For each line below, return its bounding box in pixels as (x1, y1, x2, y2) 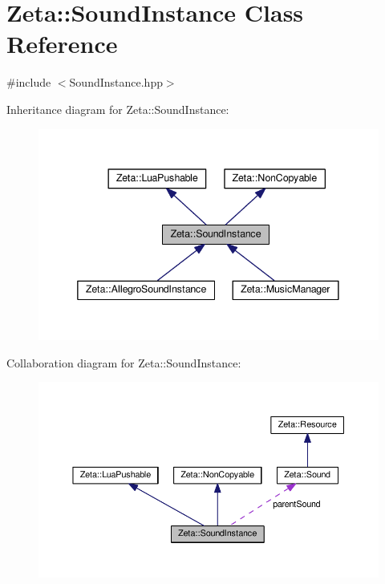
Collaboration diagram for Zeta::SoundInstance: (6, 354, 241, 371)
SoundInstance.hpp (69, 74, 163, 91)
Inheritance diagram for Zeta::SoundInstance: (6, 100, 229, 117)
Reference (6, 27, 118, 60)
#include (6, 74, 51, 91)
